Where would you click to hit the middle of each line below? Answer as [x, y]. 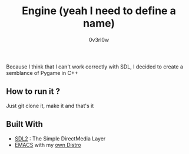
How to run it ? [33, 92]
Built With [24, 124]
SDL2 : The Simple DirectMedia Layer [60, 138]
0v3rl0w [99, 40]
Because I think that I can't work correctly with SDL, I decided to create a [95, 67]
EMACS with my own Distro [48, 145]
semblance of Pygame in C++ [42, 73]
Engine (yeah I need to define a [99, 11]
